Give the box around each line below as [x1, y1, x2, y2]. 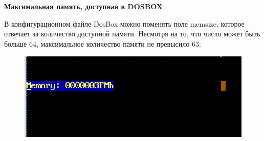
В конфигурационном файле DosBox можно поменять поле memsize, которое [4, 18, 245, 29]
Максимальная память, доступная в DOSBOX [4, 1, 163, 11]
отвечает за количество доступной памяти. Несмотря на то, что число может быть [4, 28, 260, 39]
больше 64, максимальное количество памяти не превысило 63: [4, 38, 201, 49]
